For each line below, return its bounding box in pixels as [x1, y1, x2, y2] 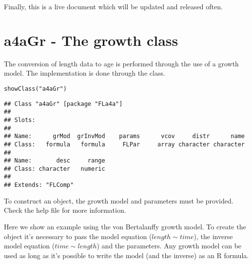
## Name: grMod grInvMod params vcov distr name [4, 133, 245, 140]
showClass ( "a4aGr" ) [4, 85, 67, 92]
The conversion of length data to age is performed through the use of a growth [4, 58, 239, 68]
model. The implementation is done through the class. [4, 68, 165, 78]
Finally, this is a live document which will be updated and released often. [4, 1, 223, 11]
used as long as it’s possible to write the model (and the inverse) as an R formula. [4, 250, 249, 260]
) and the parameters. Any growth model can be [97, 241, 242, 251]
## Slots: [4, 116, 36, 123]
